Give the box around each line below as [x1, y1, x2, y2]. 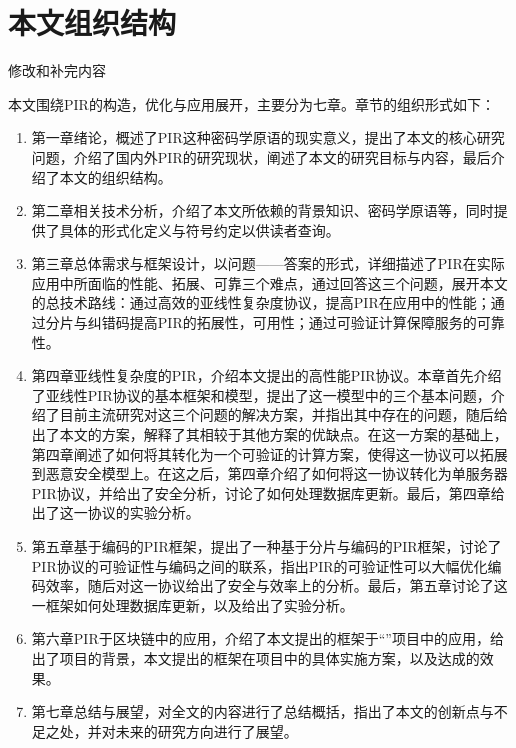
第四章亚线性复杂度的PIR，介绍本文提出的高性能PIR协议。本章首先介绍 [31, 365, 502, 386]
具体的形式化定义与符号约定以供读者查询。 [59, 219, 340, 240]
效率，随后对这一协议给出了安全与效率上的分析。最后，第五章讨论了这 [45, 575, 508, 596]
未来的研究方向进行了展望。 [115, 720, 298, 741]
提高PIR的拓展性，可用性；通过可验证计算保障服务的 [129, 312, 477, 333]
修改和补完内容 [8, 60, 106, 81]
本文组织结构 [8, 2, 177, 43]
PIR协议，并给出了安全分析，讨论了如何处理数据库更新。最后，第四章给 [31, 482, 505, 503]
